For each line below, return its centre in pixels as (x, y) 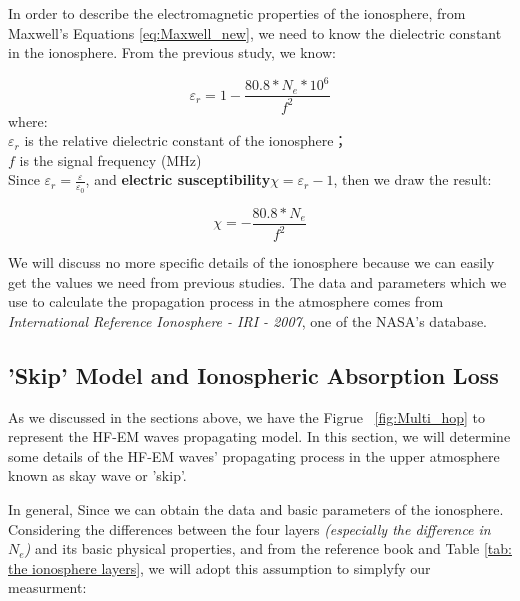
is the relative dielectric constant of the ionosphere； (186, 140)
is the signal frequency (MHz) (110, 159)
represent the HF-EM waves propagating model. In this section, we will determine (259, 436)
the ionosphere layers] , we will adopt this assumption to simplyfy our (219, 567)
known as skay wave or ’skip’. (97, 475)
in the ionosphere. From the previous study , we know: (172, 52)
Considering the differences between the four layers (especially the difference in (249, 528)
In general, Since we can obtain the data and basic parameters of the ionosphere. (256, 509)
